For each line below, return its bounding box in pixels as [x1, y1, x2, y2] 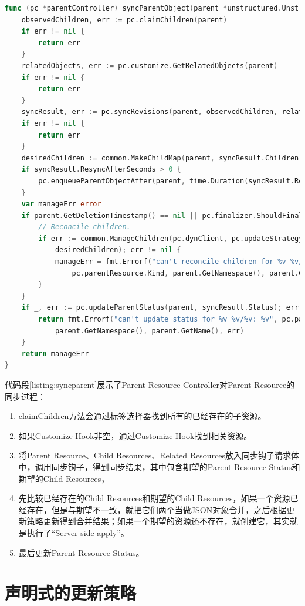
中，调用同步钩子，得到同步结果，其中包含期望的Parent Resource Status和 [18, 460, 300, 473]
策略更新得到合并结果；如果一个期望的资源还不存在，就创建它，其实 [26, 515, 290, 527]
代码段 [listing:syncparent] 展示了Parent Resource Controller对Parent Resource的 [5, 379, 295, 390]
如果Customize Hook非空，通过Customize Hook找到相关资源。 [18, 429, 252, 441]
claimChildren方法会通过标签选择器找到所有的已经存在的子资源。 [18, 410, 266, 422]
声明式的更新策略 [5, 581, 137, 605]
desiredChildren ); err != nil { [55, 246, 181, 255]
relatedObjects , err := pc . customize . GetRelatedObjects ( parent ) [21, 61, 278, 70]
